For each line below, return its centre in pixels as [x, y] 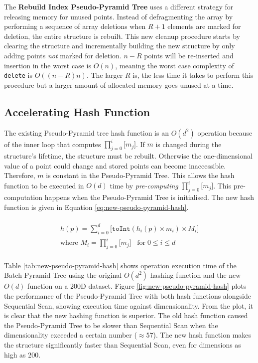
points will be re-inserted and [189, 55]
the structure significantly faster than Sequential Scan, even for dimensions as [123, 345]
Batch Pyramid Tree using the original [63, 275]
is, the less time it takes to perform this [193, 75]
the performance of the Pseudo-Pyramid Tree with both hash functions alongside [128, 296]
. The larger [105, 75]
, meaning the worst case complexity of [175, 65]
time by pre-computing [144, 185]
